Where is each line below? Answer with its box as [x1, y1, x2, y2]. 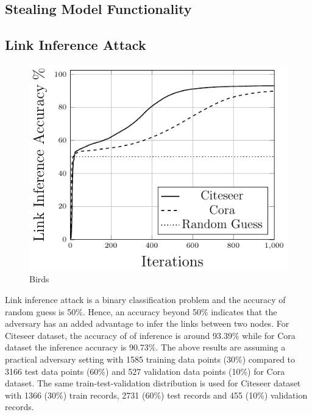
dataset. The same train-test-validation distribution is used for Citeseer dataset [5, 377, 301, 389]
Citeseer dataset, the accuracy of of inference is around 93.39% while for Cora [5, 329, 296, 341]
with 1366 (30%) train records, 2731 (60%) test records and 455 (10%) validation [5, 388, 308, 401]
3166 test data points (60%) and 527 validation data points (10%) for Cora [5, 364, 285, 377]
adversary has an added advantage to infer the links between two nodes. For [5, 317, 289, 330]
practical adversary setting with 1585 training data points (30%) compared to [5, 353, 296, 365]
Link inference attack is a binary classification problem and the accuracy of [5, 293, 286, 306]
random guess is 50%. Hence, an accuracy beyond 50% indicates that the [5, 305, 277, 318]
